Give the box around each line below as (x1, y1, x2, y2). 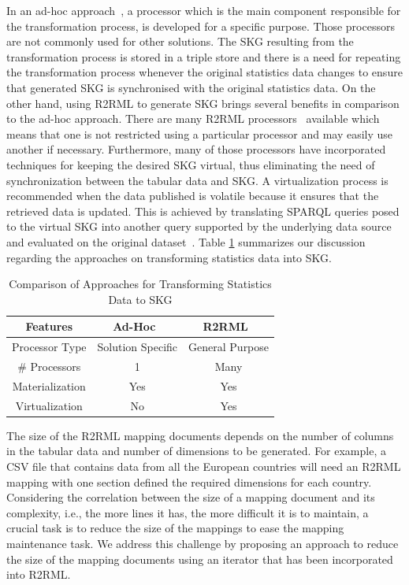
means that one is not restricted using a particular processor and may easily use (6, 125, 393, 142)
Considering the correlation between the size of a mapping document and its (6, 489, 375, 505)
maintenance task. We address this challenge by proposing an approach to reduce (6, 535, 399, 551)
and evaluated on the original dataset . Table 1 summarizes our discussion (6, 233, 366, 250)
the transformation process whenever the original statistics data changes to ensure (6, 64, 403, 80)
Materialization (12, 377, 86, 394)
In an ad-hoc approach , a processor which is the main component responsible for (6, 2, 401, 18)
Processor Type (12, 339, 87, 355)
